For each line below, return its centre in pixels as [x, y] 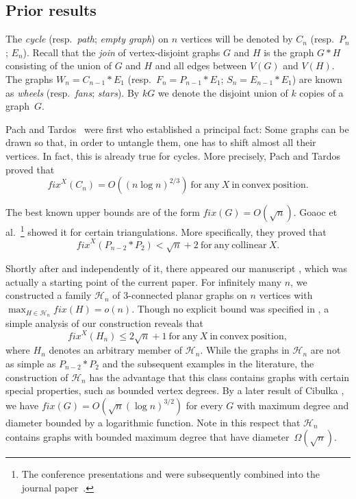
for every [204, 405]
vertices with [286, 295]
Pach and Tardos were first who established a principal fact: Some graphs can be [177, 129]
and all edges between [201, 65]
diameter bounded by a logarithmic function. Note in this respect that [153, 422]
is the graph [289, 52]
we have [22, 405]
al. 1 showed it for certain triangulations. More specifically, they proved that [166, 231]
